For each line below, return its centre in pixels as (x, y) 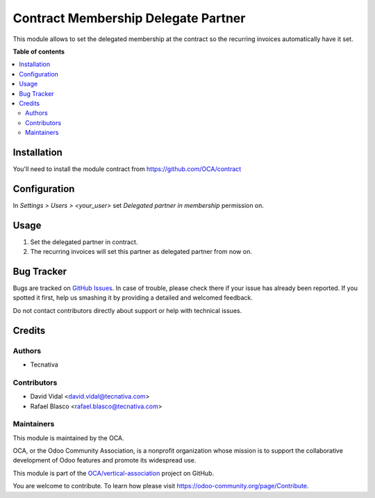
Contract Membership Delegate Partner (129, 18)
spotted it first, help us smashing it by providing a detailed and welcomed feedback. (133, 298)
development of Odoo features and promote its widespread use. (105, 460)
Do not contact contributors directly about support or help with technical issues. (127, 310)
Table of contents (39, 51)
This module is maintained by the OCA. (68, 437)
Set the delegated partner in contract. (84, 242)
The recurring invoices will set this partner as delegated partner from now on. (141, 252)
